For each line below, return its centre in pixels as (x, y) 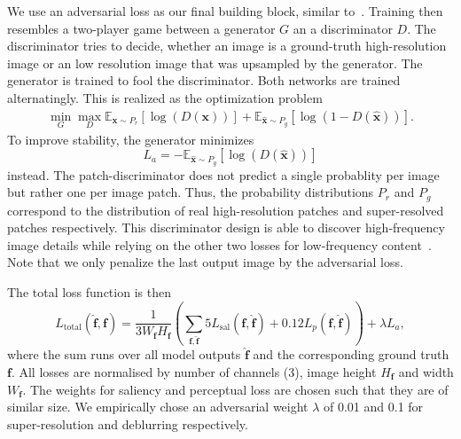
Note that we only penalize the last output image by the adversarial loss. (205, 262)
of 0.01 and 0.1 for (374, 407)
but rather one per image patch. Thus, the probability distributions (191, 192)
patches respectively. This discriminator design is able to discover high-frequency (226, 227)
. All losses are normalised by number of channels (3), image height (194, 372)
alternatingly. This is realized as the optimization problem (165, 97)
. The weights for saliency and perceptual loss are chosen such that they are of (235, 389)
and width (426, 372)
